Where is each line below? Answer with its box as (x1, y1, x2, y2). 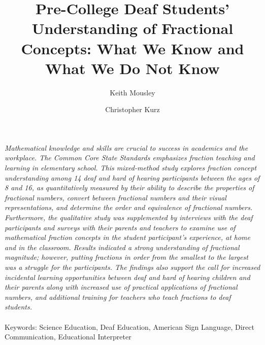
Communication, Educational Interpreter (5, 331, 131, 342)
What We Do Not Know (45, 57, 220, 78)
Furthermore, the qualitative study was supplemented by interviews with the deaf (5, 212, 253, 223)
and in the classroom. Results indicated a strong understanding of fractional (5, 241, 240, 252)
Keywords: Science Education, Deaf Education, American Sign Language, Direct (5, 321, 254, 332)
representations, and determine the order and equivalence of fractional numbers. (5, 202, 253, 213)
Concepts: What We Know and (21, 38, 244, 58)
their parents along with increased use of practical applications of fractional (5, 282, 238, 292)
